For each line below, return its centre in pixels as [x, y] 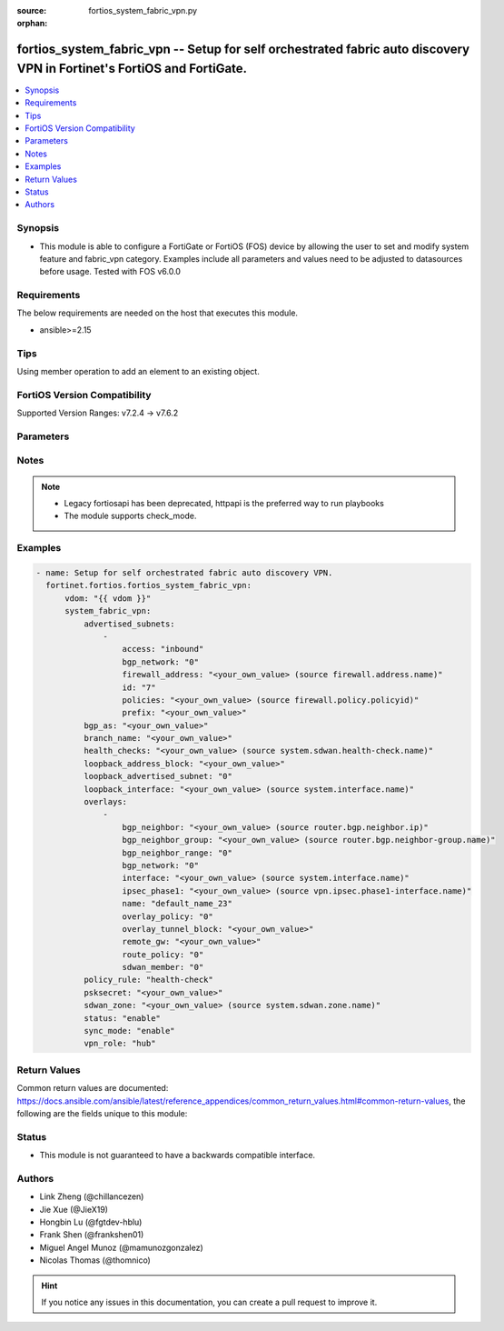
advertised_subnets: [129, 624]
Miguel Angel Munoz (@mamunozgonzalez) [121, 1247]
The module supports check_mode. [130, 516]
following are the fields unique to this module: [102, 1113]
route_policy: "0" [163, 954]
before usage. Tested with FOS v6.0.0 [110, 272]
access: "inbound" [163, 649]
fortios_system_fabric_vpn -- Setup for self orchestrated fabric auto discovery [243, 50]
